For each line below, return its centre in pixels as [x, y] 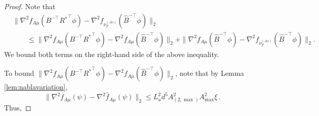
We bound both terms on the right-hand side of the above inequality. [112, 54]
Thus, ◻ [18, 108]
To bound [19, 73]
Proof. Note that [30, 6]
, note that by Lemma [210, 73]
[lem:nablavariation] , [36, 87]
